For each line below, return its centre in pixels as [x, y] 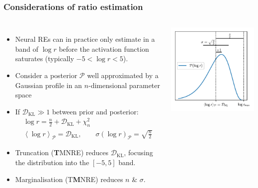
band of [27, 48]
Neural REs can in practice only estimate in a [85, 39]
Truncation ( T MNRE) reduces [62, 152]
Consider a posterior [46, 75]
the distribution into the [52, 162]
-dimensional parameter [124, 85]
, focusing [138, 152]
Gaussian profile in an [48, 85]
